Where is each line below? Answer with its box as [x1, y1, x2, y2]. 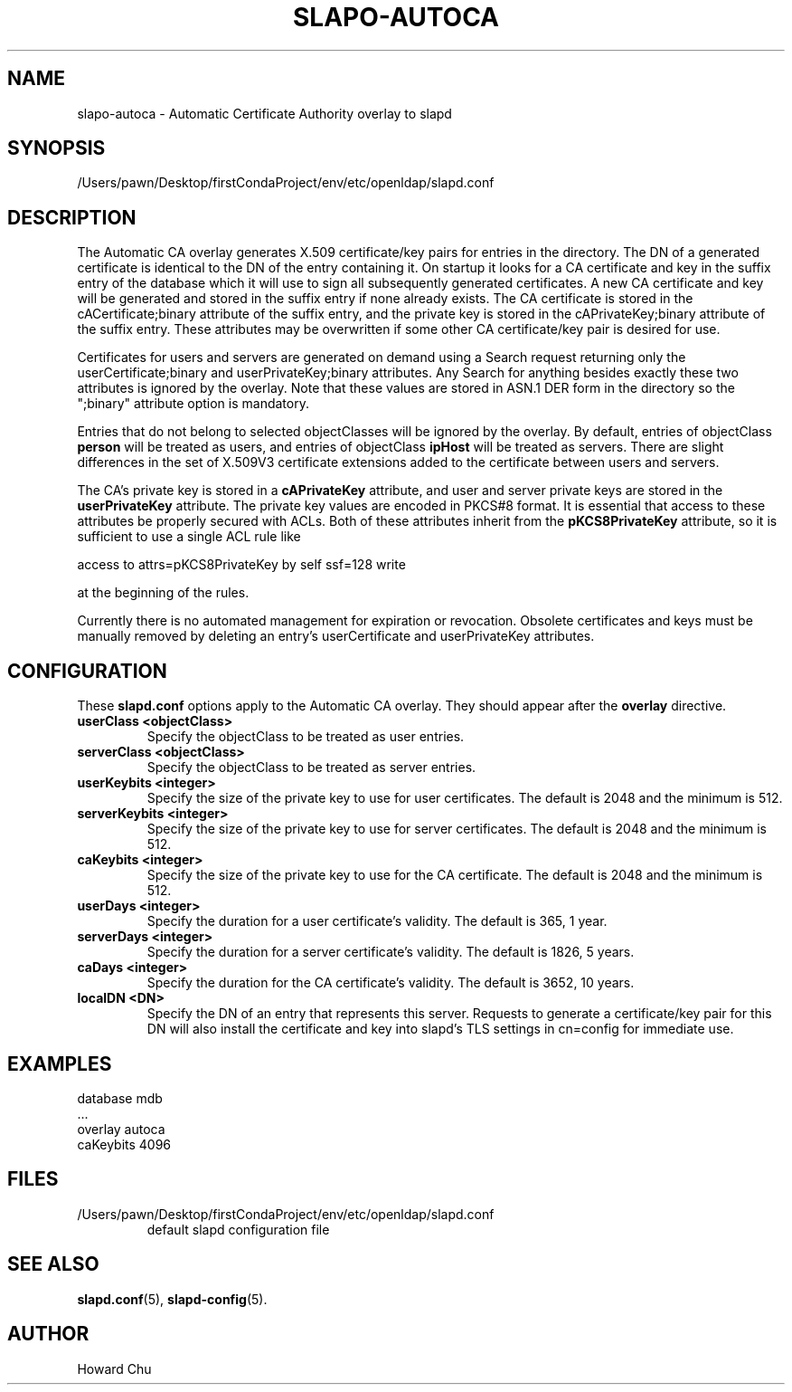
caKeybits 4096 [77, 1136, 172, 1152]
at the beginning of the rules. [77, 585, 250, 601]
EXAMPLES [7, 1052, 112, 1075]
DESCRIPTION [7, 205, 137, 229]
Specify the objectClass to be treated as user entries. [146, 729, 465, 745]
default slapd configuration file [146, 1221, 330, 1237]
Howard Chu [77, 1360, 152, 1377]
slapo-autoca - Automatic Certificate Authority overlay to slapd [77, 105, 452, 121]
